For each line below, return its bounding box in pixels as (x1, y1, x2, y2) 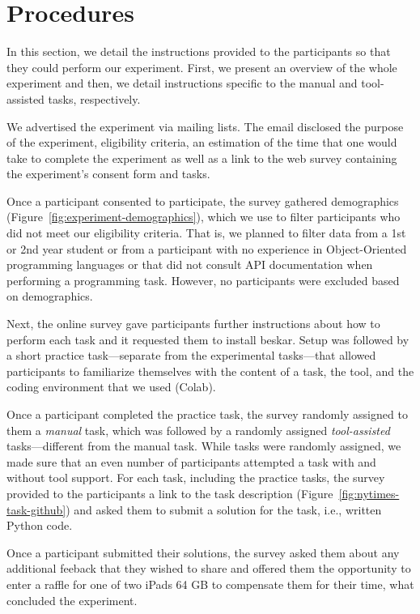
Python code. (6, 517, 73, 534)
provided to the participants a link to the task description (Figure (6, 484, 333, 501)
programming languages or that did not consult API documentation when (6, 256, 373, 273)
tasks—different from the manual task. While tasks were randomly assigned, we (6, 437, 401, 454)
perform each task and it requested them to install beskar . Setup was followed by (6, 330, 409, 348)
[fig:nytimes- (338, 484, 400, 501)
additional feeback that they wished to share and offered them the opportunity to (6, 560, 411, 577)
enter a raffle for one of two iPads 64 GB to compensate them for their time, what (6, 575, 414, 592)
